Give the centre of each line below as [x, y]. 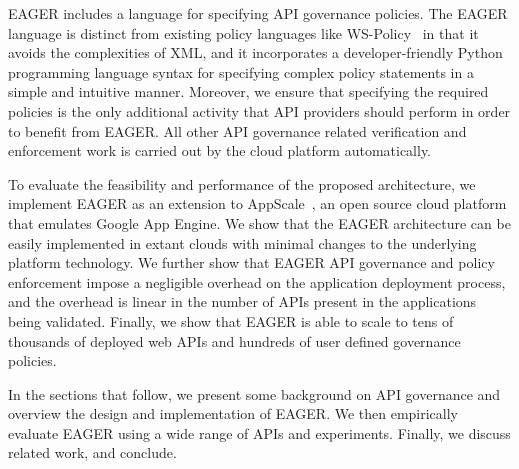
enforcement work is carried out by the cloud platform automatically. [220, 150]
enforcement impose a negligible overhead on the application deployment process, [257, 281]
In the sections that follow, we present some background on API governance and [254, 393]
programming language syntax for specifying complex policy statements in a [241, 71]
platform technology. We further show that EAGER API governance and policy [251, 262]
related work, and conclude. [92, 452]
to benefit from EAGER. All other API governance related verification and [237, 130]
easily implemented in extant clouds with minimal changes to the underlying [242, 242]
